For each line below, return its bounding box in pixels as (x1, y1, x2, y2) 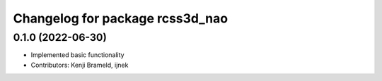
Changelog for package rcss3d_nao (13, 11, 228, 26)
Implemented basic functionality (30, 51, 125, 59)
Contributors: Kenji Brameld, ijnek (30, 61, 129, 69)
